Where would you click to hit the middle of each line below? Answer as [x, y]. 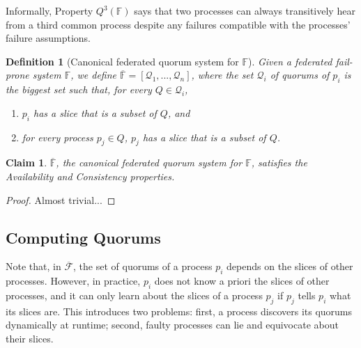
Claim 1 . [26, 163]
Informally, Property [49, 10]
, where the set [222, 75]
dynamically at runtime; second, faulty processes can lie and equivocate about [172, 325]
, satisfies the [279, 163]
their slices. [30, 338]
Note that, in [33, 266]
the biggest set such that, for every [79, 89]
